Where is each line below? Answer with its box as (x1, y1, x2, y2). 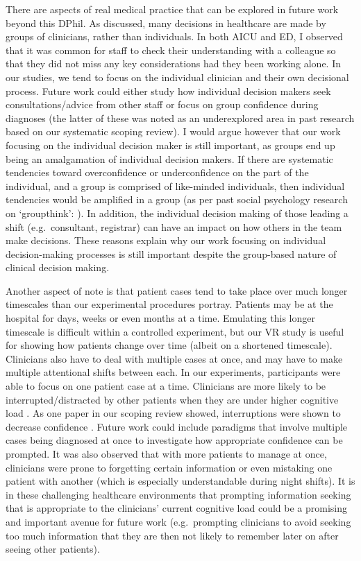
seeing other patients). (6, 542, 100, 556)
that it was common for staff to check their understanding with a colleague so (6, 42, 336, 57)
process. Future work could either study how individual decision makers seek (6, 83, 331, 98)
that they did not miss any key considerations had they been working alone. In (6, 56, 342, 71)
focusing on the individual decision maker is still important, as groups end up (6, 137, 335, 152)
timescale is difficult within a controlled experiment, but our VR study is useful (6, 324, 344, 338)
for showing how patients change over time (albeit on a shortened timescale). (6, 338, 333, 352)
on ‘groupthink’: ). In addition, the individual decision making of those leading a (6, 205, 349, 220)
